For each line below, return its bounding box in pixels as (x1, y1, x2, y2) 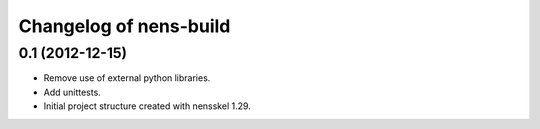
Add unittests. (43, 86, 102, 98)
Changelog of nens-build (18, 15, 231, 37)
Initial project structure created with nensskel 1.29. (43, 100, 252, 112)
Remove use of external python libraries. (43, 72, 211, 84)
